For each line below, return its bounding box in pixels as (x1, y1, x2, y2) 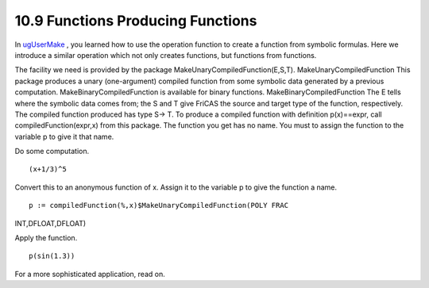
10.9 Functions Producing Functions (14, 12, 257, 29)
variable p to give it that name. (14, 132, 114, 141)
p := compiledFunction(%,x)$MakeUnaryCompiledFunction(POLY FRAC (29, 201, 289, 210)
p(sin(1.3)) (29, 252, 75, 261)
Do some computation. (14, 147, 90, 156)
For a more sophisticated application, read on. (14, 269, 166, 278)
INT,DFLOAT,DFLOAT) (14, 218, 87, 228)
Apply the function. (14, 233, 78, 243)
